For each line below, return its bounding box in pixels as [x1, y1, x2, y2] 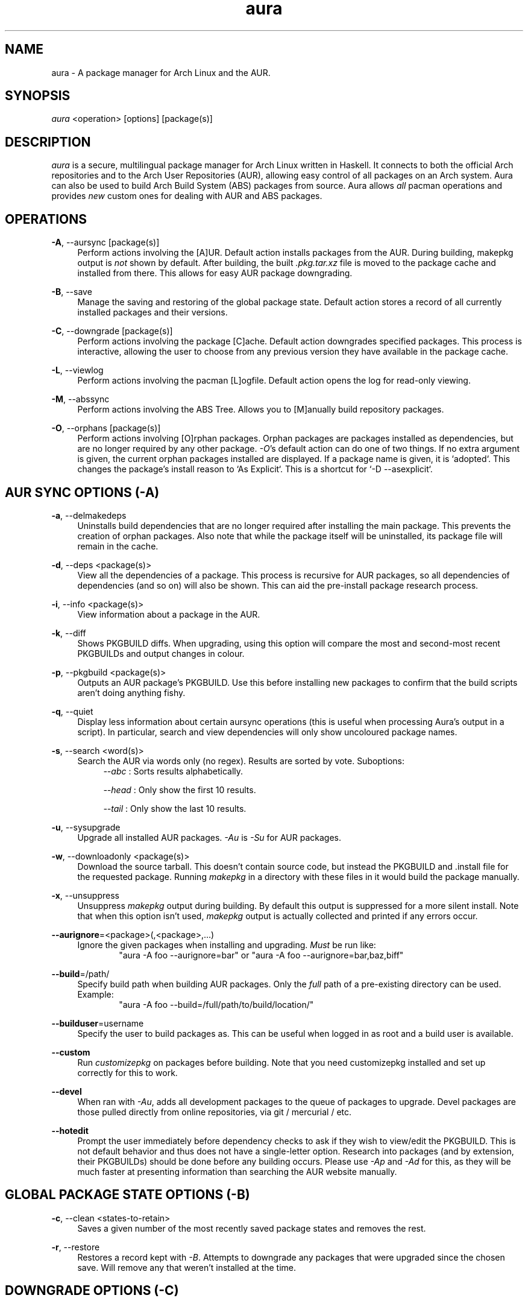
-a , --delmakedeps [51, 510, 127, 521]
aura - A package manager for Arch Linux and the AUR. [51, 67, 271, 78]
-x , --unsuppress [51, 890, 119, 901]
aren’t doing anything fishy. [77, 687, 186, 698]
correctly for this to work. [77, 1067, 178, 1078]
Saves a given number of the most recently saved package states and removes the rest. [77, 1223, 426, 1233]
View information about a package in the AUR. [77, 609, 260, 619]
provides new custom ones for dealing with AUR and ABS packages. [51, 191, 322, 201]
